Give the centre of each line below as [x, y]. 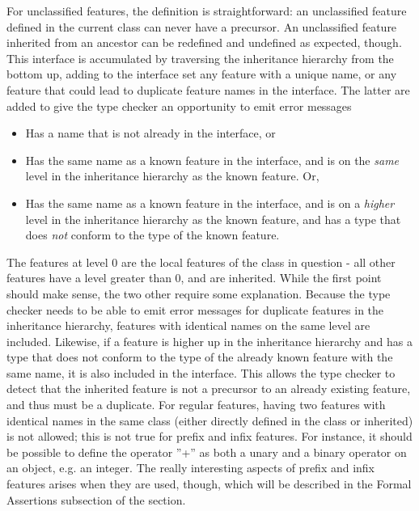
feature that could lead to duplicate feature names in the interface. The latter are [208, 89]
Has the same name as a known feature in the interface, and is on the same [212, 160]
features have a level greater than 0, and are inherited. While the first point [194, 278]
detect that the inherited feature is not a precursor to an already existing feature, [209, 389]
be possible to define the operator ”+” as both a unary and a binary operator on [207, 452]
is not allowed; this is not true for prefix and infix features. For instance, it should [209, 436]
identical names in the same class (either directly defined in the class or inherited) [210, 420]
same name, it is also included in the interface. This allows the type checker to [201, 372]
